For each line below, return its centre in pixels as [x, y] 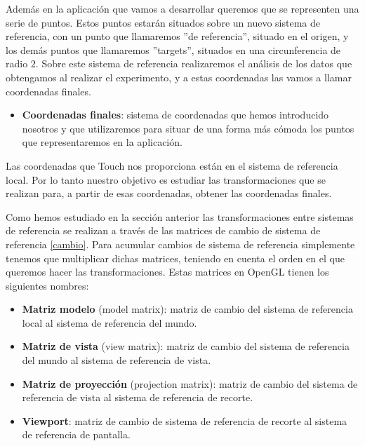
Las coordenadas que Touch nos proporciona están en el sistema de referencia [172, 165]
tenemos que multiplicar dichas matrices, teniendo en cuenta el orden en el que [175, 258]
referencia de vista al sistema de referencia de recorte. [138, 397]
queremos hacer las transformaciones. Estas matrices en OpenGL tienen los [167, 272]
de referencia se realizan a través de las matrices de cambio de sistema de [163, 230]
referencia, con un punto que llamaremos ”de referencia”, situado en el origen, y [177, 36]
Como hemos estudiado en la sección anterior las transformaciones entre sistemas [180, 216]
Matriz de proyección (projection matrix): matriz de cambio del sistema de [190, 383]
